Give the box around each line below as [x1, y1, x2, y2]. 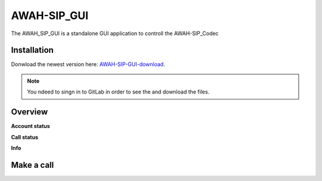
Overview [11, 107, 48, 117]
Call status [11, 133, 39, 141]
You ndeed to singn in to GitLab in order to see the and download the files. [27, 88, 210, 95]
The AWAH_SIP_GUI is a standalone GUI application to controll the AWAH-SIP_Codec [11, 30, 219, 37]
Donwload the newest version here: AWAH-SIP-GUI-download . [11, 61, 165, 68]
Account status [11, 123, 50, 130]
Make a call [11, 160, 54, 170]
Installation [11, 45, 54, 55]
